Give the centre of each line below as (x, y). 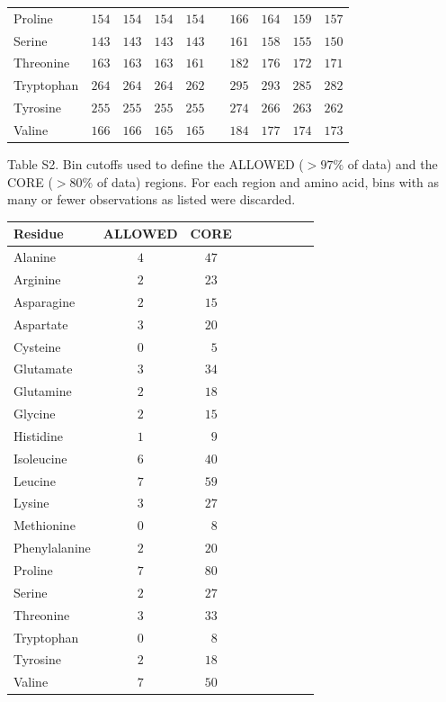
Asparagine (45, 301)
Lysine (31, 503)
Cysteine (37, 346)
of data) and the (392, 164)
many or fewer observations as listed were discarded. (152, 199)
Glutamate (43, 369)
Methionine (45, 525)
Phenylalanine (52, 548)
